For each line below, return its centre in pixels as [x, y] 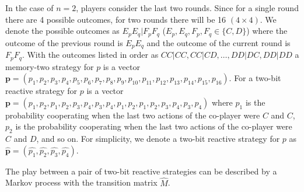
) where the [267, 31]
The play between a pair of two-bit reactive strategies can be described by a [141, 171]
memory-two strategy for [50, 66]
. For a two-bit [255, 78]
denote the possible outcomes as [62, 31]
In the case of [29, 8]
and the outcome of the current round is [219, 42]
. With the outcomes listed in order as [90, 55]
